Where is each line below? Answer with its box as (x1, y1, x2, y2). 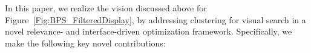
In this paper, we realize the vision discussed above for (5, 2, 207, 14)
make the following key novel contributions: (5, 36, 166, 49)
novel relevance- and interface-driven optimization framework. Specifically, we (5, 25, 292, 38)
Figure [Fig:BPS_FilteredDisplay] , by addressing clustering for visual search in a (5, 13, 306, 26)
